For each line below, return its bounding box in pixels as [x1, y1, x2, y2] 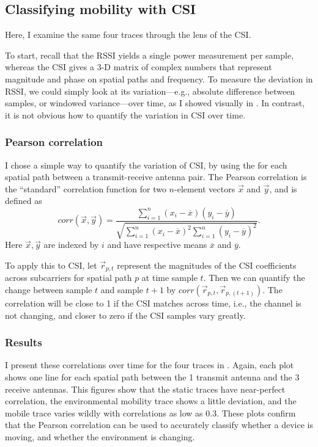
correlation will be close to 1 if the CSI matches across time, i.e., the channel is [5, 297, 301, 310]
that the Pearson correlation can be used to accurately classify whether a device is [5, 418, 313, 431]
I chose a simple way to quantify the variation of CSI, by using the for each [5, 158, 287, 171]
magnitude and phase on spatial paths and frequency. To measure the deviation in [5, 72, 313, 85]
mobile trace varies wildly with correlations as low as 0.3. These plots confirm [5, 406, 296, 419]
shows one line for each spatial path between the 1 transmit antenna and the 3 [5, 371, 300, 383]
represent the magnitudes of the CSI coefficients [117, 258, 297, 271]
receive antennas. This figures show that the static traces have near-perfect [5, 382, 286, 395]
